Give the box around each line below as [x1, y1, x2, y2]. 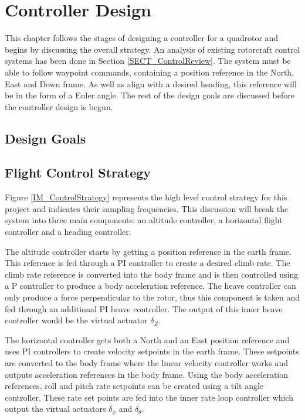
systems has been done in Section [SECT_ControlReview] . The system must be [5, 54, 291, 67]
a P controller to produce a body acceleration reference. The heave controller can [5, 279, 296, 292]
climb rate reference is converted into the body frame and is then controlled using [5, 268, 299, 280]
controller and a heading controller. [5, 226, 131, 238]
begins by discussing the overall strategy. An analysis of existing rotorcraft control [5, 43, 300, 55]
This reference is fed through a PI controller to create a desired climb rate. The [5, 257, 290, 269]
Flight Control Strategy [5, 163, 151, 182]
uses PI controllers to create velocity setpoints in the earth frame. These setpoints [5, 345, 299, 357]
